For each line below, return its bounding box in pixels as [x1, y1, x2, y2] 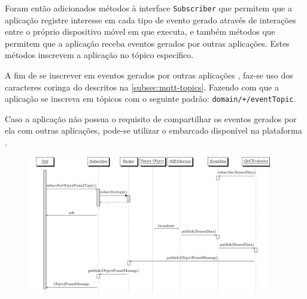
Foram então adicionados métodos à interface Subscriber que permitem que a [5, 2, 292, 14]
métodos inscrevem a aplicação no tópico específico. [5, 49, 194, 61]
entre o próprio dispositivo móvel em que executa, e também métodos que [5, 25, 275, 38]
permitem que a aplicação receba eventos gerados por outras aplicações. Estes [5, 37, 290, 49]
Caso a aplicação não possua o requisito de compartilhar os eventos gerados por [5, 112, 297, 125]
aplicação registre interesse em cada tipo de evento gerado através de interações [5, 13, 296, 26]
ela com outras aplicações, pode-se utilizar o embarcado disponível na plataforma [5, 124, 302, 137]
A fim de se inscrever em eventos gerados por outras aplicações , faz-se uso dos [5, 69, 293, 81]
